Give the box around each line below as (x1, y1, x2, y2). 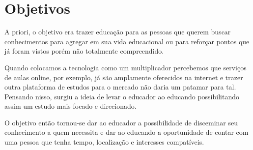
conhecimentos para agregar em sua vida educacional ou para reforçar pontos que (4, 36, 250, 46)
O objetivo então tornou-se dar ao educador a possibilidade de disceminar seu (4, 117, 238, 127)
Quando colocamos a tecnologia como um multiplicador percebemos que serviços (4, 62, 247, 72)
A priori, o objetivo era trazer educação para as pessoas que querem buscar (4, 27, 231, 37)
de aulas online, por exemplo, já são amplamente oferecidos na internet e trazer (4, 72, 243, 82)
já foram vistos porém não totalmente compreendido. (4, 46, 164, 56)
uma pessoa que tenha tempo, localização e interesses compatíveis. (4, 137, 204, 147)
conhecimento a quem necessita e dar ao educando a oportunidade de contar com (4, 127, 249, 137)
